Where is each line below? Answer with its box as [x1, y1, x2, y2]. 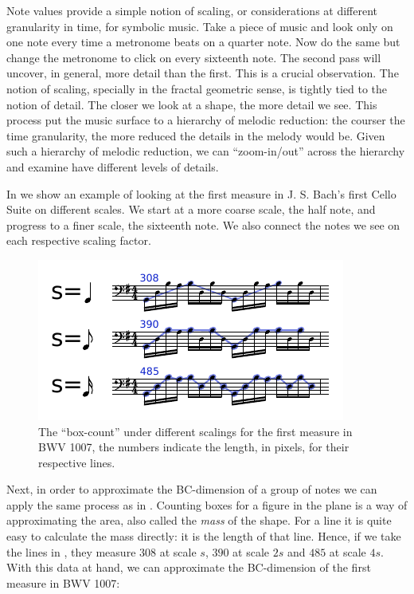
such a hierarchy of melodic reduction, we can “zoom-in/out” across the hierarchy [6, 143, 405, 159]
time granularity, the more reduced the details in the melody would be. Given [6, 127, 385, 144]
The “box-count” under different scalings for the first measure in [38, 423, 353, 439]
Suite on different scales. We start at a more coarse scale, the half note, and [6, 201, 376, 218]
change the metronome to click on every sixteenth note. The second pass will [6, 49, 381, 65]
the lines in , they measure [6, 543, 136, 560]
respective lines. [38, 454, 115, 470]
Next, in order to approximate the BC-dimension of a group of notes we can [6, 481, 377, 498]
